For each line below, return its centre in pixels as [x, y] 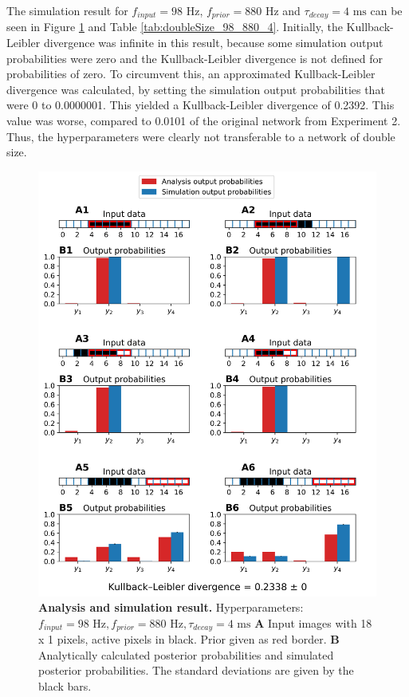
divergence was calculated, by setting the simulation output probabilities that [196, 89]
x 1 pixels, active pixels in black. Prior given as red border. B [189, 639]
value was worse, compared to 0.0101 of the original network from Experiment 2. [204, 121]
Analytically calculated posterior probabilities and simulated [186, 654]
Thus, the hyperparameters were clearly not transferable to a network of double [201, 136]
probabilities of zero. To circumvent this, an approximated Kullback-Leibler [191, 74]
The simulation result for [67, 10]
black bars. [65, 686]
